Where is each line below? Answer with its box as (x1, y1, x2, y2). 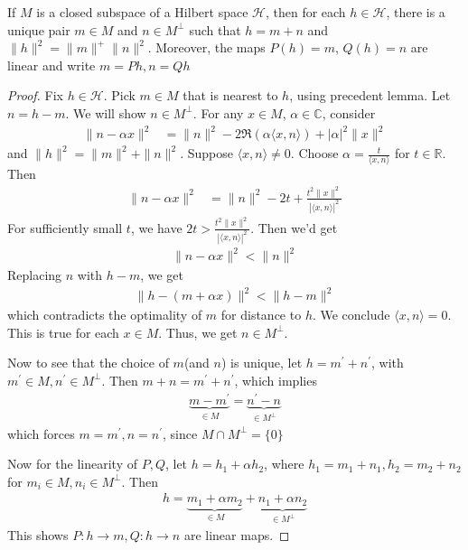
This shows (7, 525, 69, 544)
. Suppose (180, 144, 233, 163)
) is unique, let (220, 353, 303, 372)
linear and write (7, 55, 96, 74)
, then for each (265, 3, 346, 21)
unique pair (7, 20, 70, 39)
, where (264, 454, 304, 473)
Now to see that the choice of (7, 353, 169, 372)
